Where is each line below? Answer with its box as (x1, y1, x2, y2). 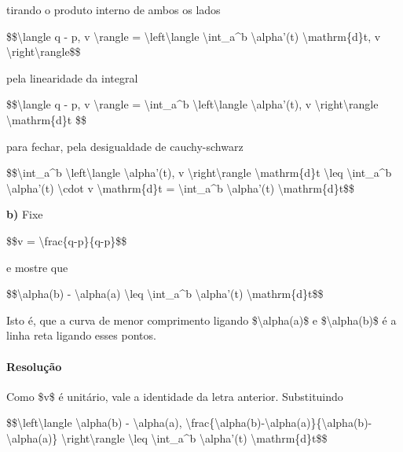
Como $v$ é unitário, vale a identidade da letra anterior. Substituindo (6, 388, 343, 404)
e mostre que (6, 259, 68, 275)
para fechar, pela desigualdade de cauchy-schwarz (6, 138, 244, 154)
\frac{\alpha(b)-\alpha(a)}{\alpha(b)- (185, 414, 372, 431)
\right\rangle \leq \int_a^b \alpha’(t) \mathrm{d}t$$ (61, 429, 328, 446)
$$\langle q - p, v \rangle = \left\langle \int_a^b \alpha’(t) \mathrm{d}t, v (6, 28, 381, 44)
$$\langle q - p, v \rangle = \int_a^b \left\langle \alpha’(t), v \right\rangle (6, 96, 379, 112)
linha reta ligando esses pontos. (6, 327, 156, 344)
